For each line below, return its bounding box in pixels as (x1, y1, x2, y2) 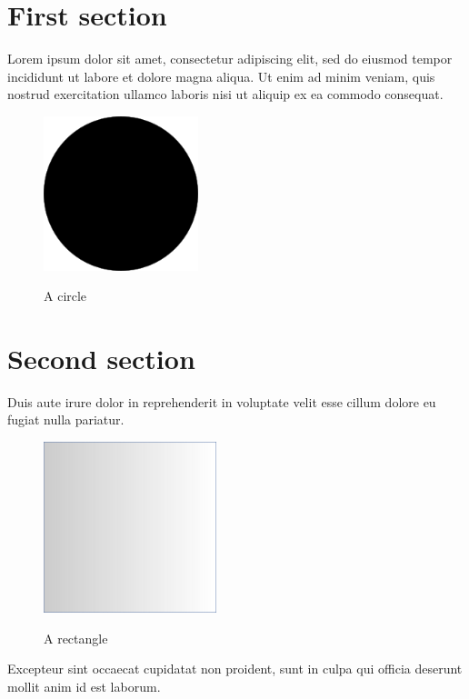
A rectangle (44, 628, 108, 647)
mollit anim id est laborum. (7, 676, 161, 695)
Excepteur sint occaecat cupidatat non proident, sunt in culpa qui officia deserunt (7, 659, 463, 678)
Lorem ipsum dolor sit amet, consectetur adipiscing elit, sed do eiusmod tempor (7, 49, 453, 68)
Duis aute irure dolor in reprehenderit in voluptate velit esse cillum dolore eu (7, 392, 436, 411)
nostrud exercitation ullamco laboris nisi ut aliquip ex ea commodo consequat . (7, 85, 444, 104)
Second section (7, 339, 195, 376)
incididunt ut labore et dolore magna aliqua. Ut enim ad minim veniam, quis (7, 66, 435, 85)
